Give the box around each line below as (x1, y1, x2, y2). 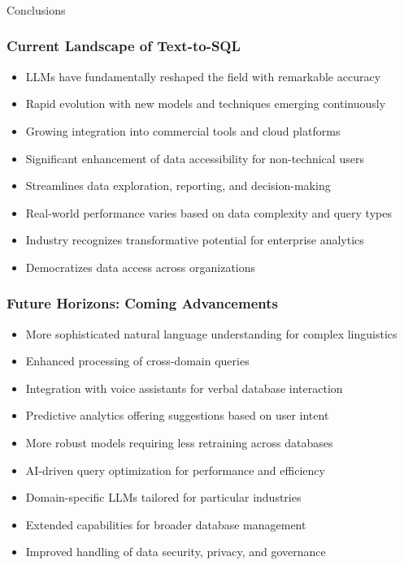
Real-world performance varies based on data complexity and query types (25, 204, 392, 221)
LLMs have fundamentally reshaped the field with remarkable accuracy (25, 67, 381, 84)
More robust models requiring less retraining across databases (25, 434, 333, 451)
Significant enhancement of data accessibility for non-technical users (25, 149, 364, 166)
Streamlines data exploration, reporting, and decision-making (25, 177, 331, 194)
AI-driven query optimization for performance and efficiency (25, 461, 325, 478)
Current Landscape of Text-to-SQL (7, 36, 241, 56)
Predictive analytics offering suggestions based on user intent (25, 407, 329, 424)
